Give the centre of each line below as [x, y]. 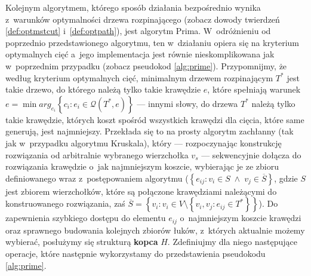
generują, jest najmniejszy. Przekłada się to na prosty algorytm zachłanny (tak [150, 131]
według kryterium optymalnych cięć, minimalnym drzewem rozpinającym [139, 77]
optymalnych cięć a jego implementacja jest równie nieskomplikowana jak [140, 54]
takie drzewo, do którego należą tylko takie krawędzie [103, 89]
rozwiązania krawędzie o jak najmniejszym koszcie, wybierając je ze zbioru [142, 166]
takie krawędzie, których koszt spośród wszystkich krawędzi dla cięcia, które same [155, 119]
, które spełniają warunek [254, 89]
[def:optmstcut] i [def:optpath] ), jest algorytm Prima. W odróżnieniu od [138, 31]
